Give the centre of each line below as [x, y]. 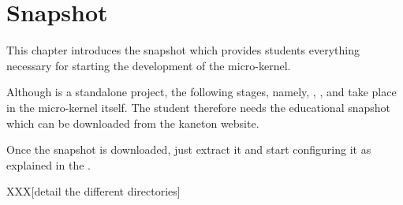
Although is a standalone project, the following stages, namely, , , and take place [201, 92]
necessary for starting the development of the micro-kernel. [149, 65]
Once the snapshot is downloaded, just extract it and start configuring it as [189, 149]
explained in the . [49, 164]
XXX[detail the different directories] [93, 191]
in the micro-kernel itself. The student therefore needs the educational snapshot [199, 107]
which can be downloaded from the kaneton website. [133, 123]
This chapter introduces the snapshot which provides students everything [183, 50]
